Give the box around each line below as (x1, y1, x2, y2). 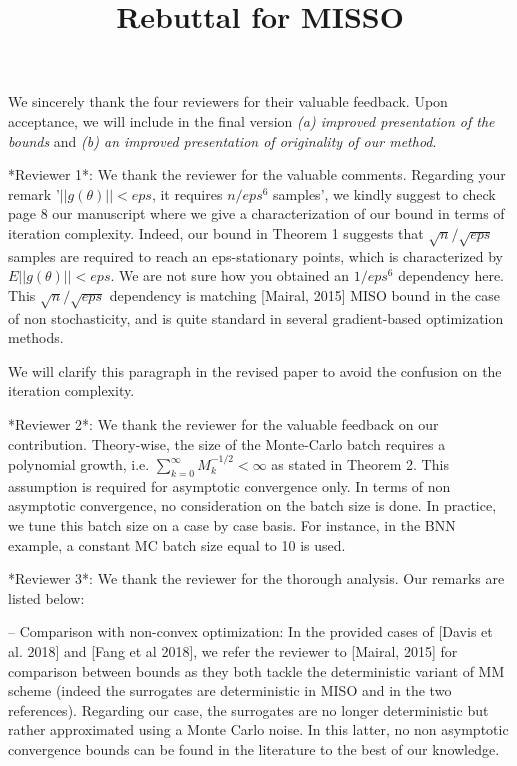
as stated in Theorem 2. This (271, 454, 449, 475)
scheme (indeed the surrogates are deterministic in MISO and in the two (8, 680, 452, 701)
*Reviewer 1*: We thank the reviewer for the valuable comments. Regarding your (8, 164, 506, 185)
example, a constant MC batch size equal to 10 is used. (8, 534, 346, 555)
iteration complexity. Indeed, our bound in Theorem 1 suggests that (8, 222, 424, 243)
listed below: (8, 587, 85, 608)
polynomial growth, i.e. (8, 454, 150, 475)
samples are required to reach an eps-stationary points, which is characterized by (8, 245, 503, 266)
